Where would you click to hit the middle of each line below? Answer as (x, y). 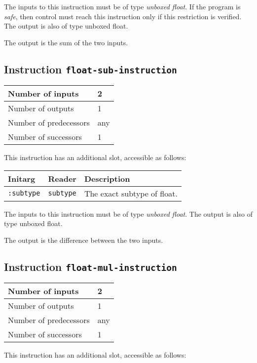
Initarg (22, 178)
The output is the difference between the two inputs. (84, 240)
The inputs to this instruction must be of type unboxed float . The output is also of (128, 214)
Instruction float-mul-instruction (91, 266)
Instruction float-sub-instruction (91, 69)
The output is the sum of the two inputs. (66, 42)
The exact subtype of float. (131, 193)
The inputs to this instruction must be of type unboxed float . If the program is (122, 6)
